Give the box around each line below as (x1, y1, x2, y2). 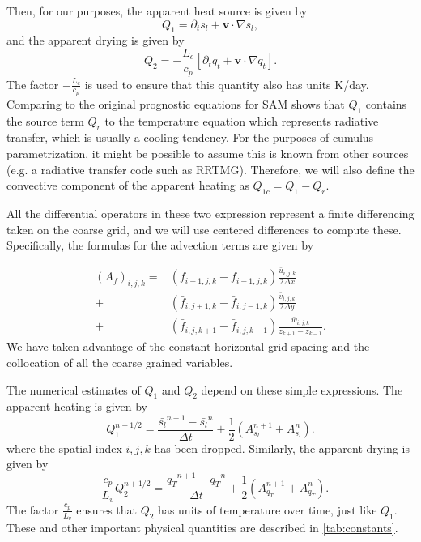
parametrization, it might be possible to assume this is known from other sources (6, 144, 409, 161)
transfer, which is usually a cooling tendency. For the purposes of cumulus (6, 129, 374, 146)
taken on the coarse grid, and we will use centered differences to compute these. (6, 220, 402, 237)
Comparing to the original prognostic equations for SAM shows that (6, 95, 345, 112)
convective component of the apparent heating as (6, 177, 249, 194)
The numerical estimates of (6, 381, 141, 398)
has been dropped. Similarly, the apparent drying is (154, 439, 410, 456)
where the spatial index (6, 439, 122, 456)
